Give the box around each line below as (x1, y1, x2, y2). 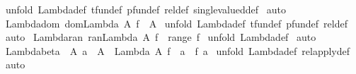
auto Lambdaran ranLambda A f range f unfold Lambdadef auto (5, 30, 316, 44)
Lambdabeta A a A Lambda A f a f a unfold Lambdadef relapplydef (5, 43, 350, 58)
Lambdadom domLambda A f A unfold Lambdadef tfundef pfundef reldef (5, 16, 348, 30)
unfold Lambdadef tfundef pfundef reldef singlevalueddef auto (5, 2, 286, 16)
